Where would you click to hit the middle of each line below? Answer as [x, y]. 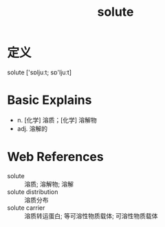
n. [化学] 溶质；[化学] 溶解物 [57, 120]
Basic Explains [49, 100]
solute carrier [26, 208]
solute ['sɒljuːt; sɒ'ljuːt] [40, 72]
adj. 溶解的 [32, 129]
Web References [56, 157]
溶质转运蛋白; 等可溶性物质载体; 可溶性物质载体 [91, 216]
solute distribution [33, 192]
